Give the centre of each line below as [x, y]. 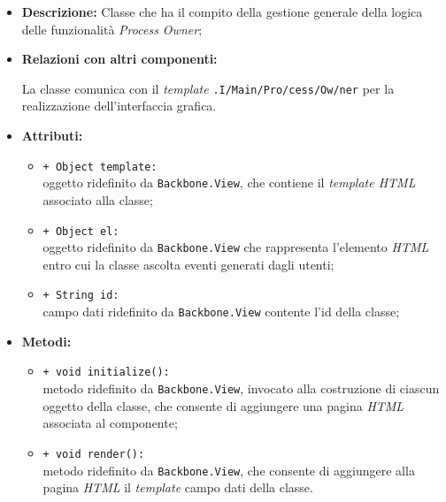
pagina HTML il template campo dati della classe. [178, 487]
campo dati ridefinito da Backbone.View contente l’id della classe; [221, 312]
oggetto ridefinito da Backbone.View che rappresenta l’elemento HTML [236, 247]
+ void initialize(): [106, 373]
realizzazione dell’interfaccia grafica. [119, 106]
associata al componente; [110, 423]
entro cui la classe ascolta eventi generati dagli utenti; [188, 264]
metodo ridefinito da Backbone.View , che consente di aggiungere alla [229, 470]
